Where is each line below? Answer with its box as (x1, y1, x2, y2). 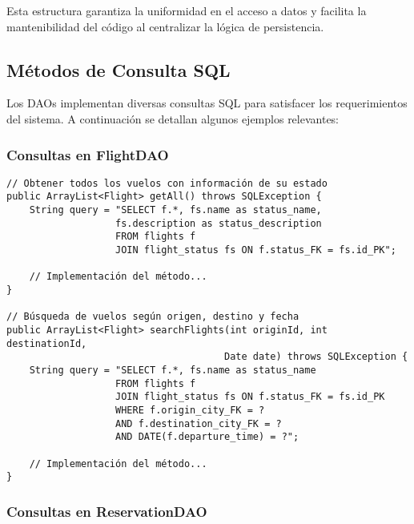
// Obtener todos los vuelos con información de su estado (6, 177, 328, 189)
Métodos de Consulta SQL (6, 57, 231, 82)
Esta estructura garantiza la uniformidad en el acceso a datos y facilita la (6, 2, 367, 18)
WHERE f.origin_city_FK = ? (115, 404, 265, 416)
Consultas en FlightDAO (6, 144, 169, 164)
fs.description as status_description (115, 217, 322, 229)
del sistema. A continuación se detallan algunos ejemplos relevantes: (6, 110, 340, 127)
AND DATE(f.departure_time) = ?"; (115, 431, 299, 443)
